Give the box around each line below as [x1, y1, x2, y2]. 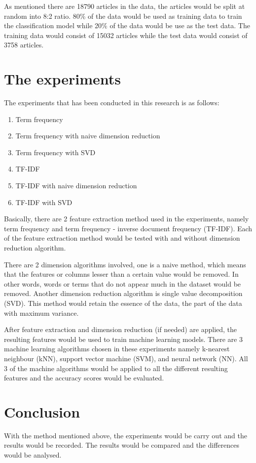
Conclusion [4, 401, 80, 421]
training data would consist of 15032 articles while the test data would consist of [4, 30, 248, 40]
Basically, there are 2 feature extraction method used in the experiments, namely [4, 213, 249, 224]
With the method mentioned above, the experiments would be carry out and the [4, 430, 247, 440]
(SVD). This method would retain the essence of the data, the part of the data [4, 298, 242, 308]
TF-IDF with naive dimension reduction [15, 180, 137, 191]
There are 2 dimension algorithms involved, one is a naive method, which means [4, 259, 246, 269]
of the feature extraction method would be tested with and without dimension [4, 233, 240, 243]
